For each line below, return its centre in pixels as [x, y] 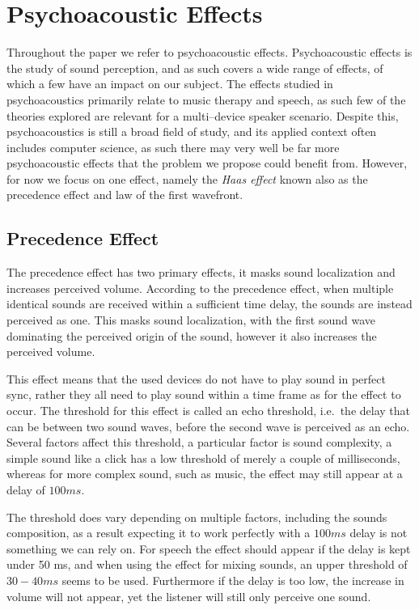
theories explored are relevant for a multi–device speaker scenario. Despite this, [203, 115]
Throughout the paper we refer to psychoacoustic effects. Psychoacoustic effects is [209, 52]
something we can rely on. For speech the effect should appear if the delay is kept [209, 548]
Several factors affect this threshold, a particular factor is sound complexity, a [199, 442]
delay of [26, 489]
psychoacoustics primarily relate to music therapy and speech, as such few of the [206, 99]
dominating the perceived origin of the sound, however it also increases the [192, 335]
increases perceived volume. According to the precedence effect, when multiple [200, 288]
